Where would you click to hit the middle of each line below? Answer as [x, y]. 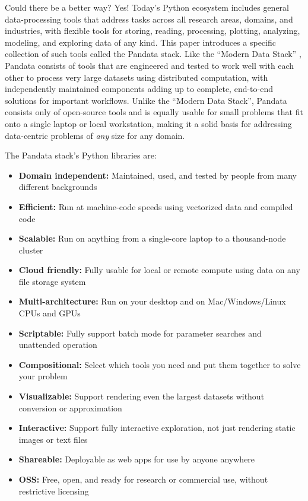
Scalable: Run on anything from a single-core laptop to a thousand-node [152, 238]
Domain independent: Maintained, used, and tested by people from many [158, 175]
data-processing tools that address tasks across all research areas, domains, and [149, 19]
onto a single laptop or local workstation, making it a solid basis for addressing [148, 123]
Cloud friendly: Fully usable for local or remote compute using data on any [159, 270]
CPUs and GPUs [50, 313]
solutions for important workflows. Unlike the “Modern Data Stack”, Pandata [146, 100]
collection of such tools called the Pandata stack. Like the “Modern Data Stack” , [153, 54]
